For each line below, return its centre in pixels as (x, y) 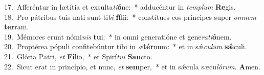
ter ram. (17, 27)
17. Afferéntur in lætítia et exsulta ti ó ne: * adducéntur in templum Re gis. (120, 7)
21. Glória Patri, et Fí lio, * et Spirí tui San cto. (78, 56)
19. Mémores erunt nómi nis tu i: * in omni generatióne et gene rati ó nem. (118, 36)
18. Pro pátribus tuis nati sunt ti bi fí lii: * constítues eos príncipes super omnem (130, 16)
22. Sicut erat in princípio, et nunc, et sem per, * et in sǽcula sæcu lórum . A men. (132, 66)
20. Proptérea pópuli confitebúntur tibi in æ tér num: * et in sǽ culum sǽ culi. (126, 46)
